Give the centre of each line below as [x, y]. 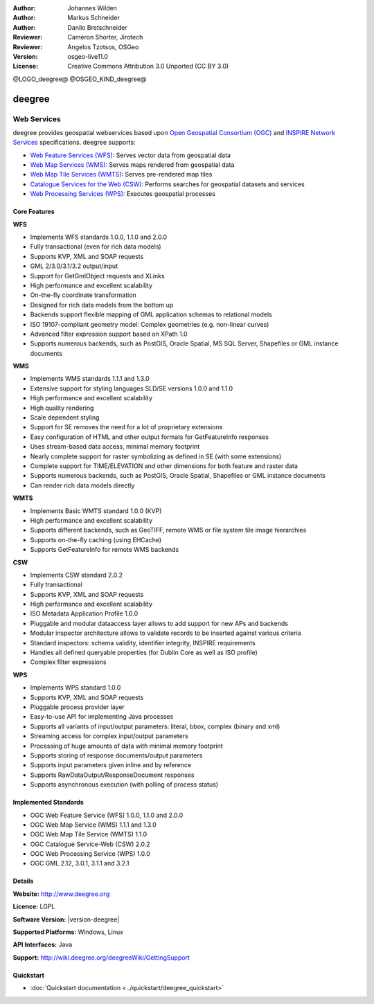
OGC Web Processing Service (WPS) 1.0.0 [90, 854]
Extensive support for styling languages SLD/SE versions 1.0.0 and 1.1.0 [132, 388]
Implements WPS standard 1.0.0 [75, 688]
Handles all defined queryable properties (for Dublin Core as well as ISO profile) [144, 653]
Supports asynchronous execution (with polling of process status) [124, 785]
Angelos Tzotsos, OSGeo [103, 47]
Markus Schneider [94, 18]
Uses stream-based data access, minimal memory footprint [115, 447]
